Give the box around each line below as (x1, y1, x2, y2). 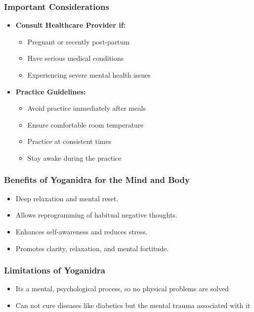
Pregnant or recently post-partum (27, 36, 130, 46)
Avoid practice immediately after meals (27, 103, 146, 113)
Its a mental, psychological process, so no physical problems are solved (15, 283, 229, 294)
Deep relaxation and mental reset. (15, 193, 119, 203)
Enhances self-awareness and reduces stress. (15, 226, 148, 236)
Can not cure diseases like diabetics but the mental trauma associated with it (15, 300, 251, 310)
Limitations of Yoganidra (4, 264, 106, 276)
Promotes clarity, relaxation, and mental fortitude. (15, 243, 169, 253)
